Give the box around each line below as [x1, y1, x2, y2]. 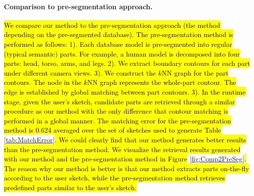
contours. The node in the [4, 77, 82, 87]
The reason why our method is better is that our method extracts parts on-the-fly [4, 163, 249, 173]
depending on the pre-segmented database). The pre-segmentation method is [4, 29, 233, 39]
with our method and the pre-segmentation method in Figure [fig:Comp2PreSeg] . [4, 154, 247, 164]
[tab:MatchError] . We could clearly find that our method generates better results [4, 134, 246, 144]
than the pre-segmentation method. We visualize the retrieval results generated [4, 144, 241, 154]
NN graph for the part [161, 67, 229, 78]
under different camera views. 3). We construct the [4, 67, 156, 78]
